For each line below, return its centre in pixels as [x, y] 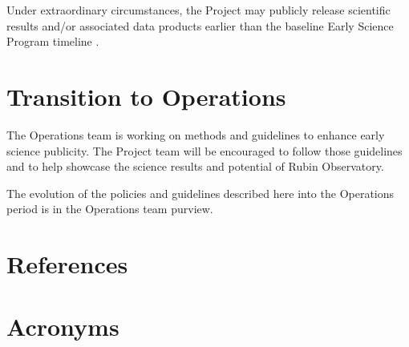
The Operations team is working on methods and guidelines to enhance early [196, 134]
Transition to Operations [146, 96]
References [67, 264]
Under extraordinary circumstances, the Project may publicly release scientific [198, 10]
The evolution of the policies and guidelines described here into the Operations [200, 193]
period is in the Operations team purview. [110, 209]
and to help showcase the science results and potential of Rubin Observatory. [195, 166]
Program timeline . [53, 41]
